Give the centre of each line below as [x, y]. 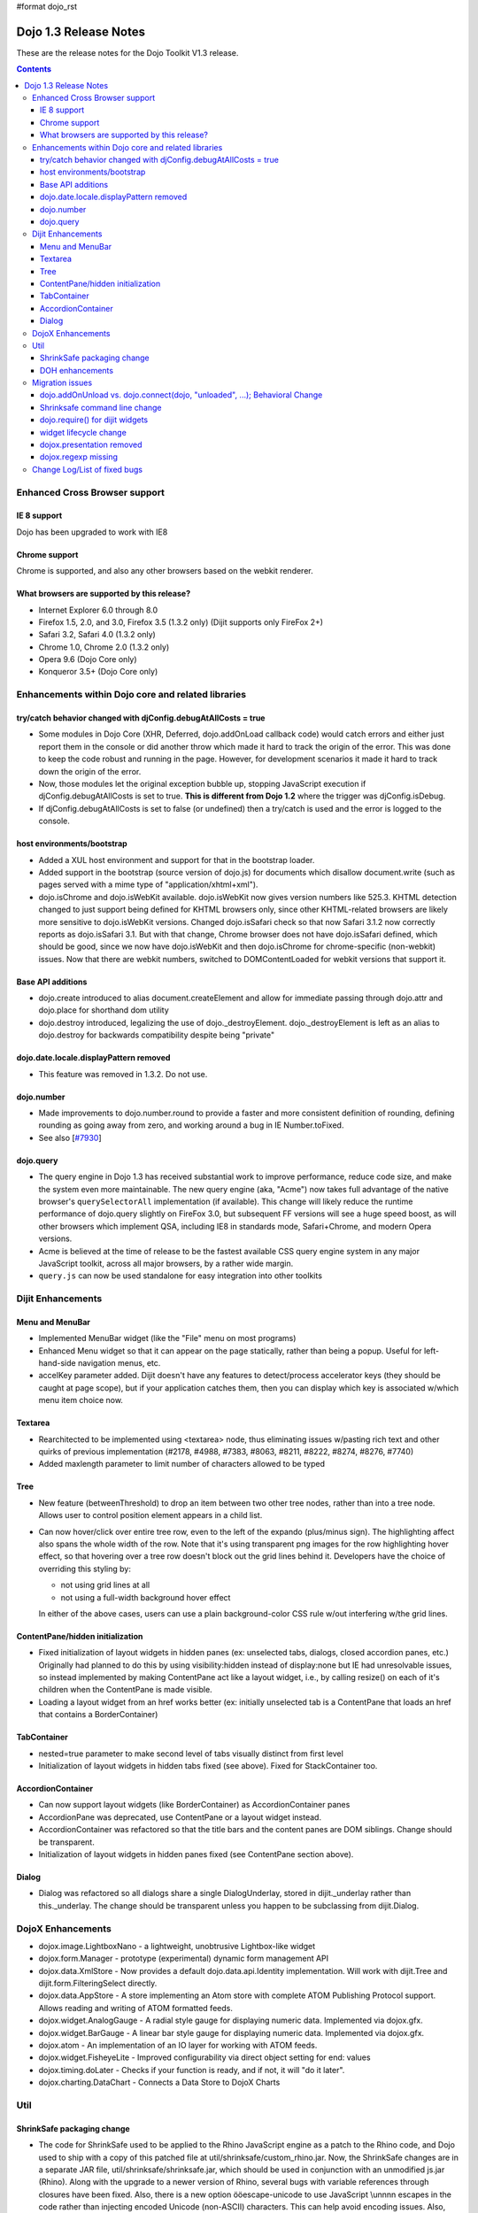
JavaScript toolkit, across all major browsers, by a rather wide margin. [166, 1263]
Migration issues [62, 383]
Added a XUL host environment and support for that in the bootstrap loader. [177, 860]
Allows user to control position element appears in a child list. [150, 1515]
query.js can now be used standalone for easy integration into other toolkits [181, 1276]
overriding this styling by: [85, 1569]
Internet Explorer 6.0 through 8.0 [98, 610]
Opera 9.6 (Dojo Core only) [88, 659]
